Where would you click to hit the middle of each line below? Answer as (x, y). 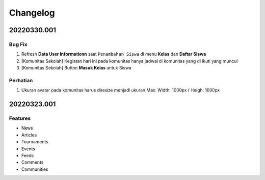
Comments (32, 162)
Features (20, 118)
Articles (29, 135)
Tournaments (35, 142)
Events (28, 149)
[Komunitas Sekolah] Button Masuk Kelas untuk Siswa (76, 68)
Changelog (32, 13)
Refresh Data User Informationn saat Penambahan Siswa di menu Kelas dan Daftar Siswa (114, 54)
